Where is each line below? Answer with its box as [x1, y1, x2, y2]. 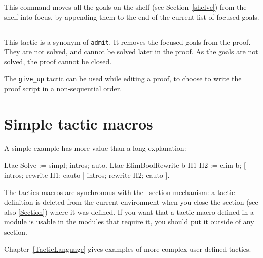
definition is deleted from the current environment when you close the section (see [4, 197, 258, 207]
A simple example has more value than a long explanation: [4, 142, 186, 153]
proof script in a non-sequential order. [4, 83, 122, 94]
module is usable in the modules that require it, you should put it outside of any [4, 216, 254, 227]
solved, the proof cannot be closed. [4, 56, 112, 67]
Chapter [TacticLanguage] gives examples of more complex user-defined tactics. [4, 243, 251, 254]
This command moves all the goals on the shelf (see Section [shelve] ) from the [4, 2, 247, 12]
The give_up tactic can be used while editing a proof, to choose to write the [4, 73, 242, 84]
